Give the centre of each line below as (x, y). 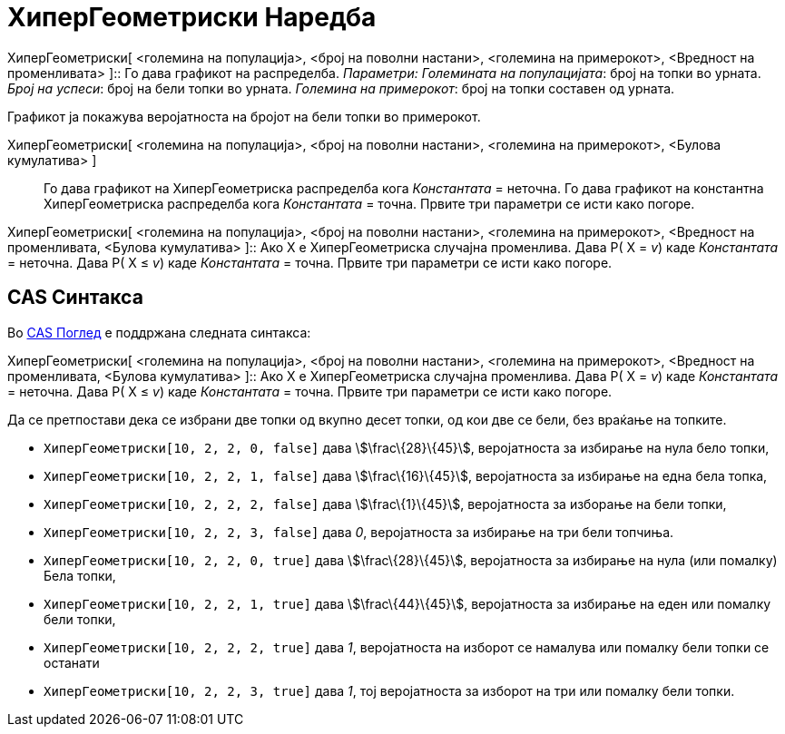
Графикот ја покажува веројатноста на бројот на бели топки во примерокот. (244, 116)
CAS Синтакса (75, 298)
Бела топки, (80, 575)
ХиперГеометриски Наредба (192, 17)
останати (72, 662)
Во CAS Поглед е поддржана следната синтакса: (159, 332)
